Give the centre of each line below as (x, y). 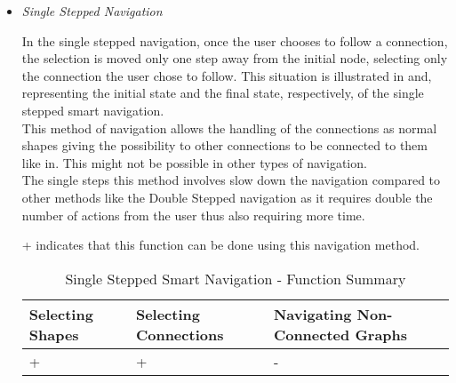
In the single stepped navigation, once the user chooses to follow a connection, (235, 40)
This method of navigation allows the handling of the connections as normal (229, 128)
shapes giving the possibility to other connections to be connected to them (224, 145)
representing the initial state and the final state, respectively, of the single (223, 93)
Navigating (312, 314)
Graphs (381, 334)
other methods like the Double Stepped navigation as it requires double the (227, 197)
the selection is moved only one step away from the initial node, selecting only (235, 58)
